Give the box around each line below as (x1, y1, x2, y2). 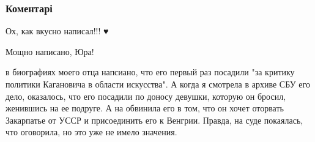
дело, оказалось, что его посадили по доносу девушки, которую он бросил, (6, 89, 286, 102)
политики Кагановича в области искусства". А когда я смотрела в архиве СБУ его (6, 78, 310, 90)
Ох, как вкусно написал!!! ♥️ (6, 24, 109, 37)
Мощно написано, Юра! (6, 45, 94, 58)
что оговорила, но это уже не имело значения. (6, 125, 177, 138)
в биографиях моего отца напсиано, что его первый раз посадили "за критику (6, 65, 295, 78)
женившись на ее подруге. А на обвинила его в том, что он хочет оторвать (6, 102, 284, 114)
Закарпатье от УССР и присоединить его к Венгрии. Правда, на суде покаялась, (6, 113, 303, 126)
